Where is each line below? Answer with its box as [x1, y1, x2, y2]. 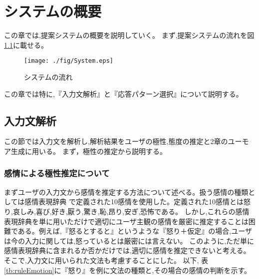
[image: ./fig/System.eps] [24, 57, 113, 65]
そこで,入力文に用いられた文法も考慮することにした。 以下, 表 [4, 255, 209, 265]
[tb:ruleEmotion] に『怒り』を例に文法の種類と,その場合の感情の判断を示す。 [4, 265, 252, 275]
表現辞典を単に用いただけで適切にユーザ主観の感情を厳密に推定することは [4, 216, 249, 226]
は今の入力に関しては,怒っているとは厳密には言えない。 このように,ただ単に [4, 235, 255, 246]
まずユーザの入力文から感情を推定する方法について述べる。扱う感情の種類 [4, 186, 249, 197]
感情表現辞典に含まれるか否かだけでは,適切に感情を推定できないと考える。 [4, 245, 251, 256]
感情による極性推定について [4, 167, 110, 179]
